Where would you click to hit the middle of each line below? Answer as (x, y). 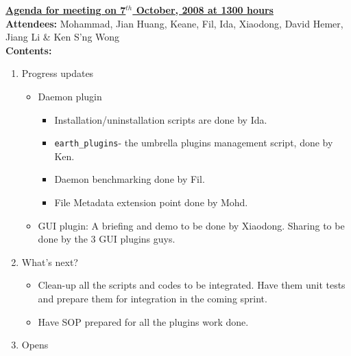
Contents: (29, 50)
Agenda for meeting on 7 (66, 10)
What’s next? (50, 262)
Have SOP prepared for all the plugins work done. (143, 321)
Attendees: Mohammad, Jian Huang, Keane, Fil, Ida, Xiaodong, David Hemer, (174, 23)
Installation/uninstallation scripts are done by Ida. (161, 119)
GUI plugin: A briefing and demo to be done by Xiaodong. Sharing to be (191, 225)
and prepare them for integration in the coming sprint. (153, 298)
